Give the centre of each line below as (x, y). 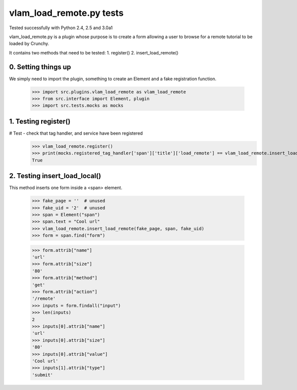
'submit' (43, 375)
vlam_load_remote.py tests (66, 13)
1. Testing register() (40, 121)
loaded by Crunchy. (29, 44)
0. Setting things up (40, 67)
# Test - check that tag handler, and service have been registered (76, 133)
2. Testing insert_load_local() (55, 176)
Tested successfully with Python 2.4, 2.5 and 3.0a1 (61, 28)
